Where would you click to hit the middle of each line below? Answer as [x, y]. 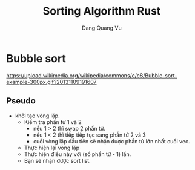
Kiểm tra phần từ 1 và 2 [53, 122]
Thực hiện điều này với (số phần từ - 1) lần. [78, 154]
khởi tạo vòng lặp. [37, 116]
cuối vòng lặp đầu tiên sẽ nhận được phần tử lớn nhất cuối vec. [111, 141]
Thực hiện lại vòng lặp [52, 148]
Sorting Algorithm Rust [102, 11]
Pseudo [21, 101]
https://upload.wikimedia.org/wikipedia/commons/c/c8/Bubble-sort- [92, 75]
